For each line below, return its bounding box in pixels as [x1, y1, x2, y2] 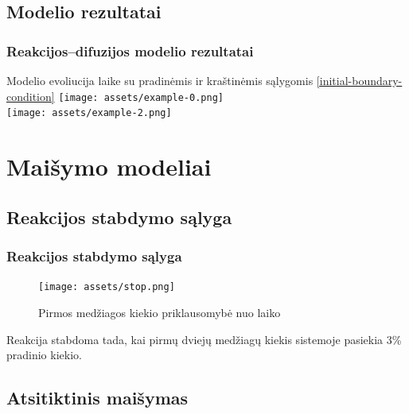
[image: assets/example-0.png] [58, 91, 224, 103]
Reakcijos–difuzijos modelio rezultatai [6, 41, 254, 60]
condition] [6, 87, 55, 104]
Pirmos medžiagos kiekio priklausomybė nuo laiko [38, 304, 281, 320]
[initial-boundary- [316, 72, 403, 88]
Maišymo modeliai [6, 150, 212, 183]
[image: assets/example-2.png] [6, 107, 172, 119]
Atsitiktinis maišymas [6, 385, 189, 410]
